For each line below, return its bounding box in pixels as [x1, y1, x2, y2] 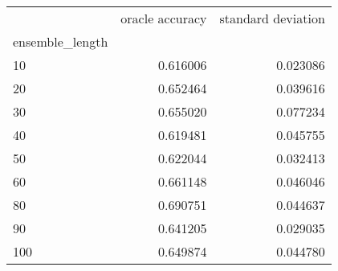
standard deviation [219, 9, 325, 27]
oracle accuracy [120, 9, 207, 27]
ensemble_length [13, 32, 108, 51]
